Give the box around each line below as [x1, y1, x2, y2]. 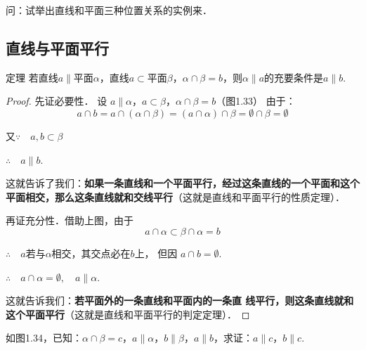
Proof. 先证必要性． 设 [6, 93, 107, 108]
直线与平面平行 [6, 37, 109, 58]
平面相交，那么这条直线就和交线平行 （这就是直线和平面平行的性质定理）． [6, 189, 345, 204]
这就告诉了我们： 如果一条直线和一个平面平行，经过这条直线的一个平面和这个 [6, 176, 360, 190]
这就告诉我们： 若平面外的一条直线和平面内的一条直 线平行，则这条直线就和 [6, 293, 354, 308]
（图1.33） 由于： [216, 93, 296, 108]
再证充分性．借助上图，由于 [6, 213, 133, 228]
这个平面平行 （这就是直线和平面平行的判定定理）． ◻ [6, 306, 250, 321]
